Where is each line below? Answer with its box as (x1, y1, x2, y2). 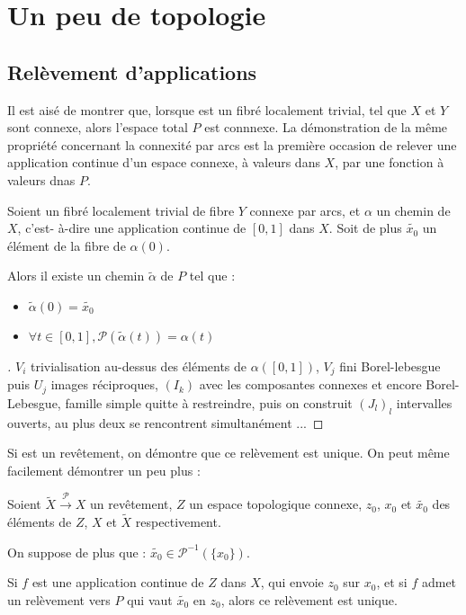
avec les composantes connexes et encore (199, 375, 422, 394)
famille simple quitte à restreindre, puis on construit (65, 393, 353, 412)
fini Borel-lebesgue (339, 356, 441, 375)
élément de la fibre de (7, 236, 126, 254)
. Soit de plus (328, 218, 402, 237)
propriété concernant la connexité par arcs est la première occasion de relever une (7, 135, 457, 154)
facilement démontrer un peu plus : (7, 460, 201, 479)
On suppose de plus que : (7, 542, 147, 561)
